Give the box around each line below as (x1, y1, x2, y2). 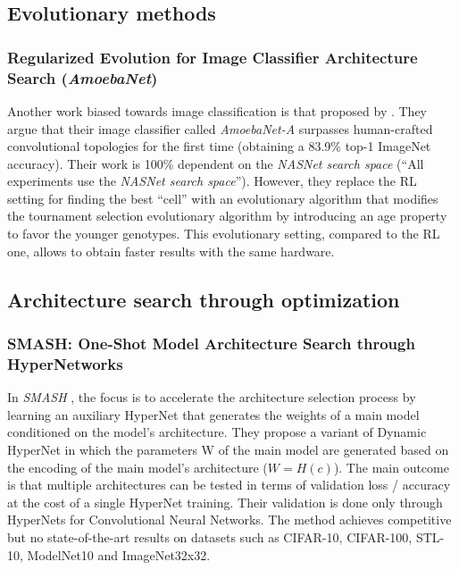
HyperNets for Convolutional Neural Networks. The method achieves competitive (7, 510, 452, 529)
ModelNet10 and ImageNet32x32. (27, 545, 211, 564)
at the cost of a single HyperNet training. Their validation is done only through (7, 492, 443, 511)
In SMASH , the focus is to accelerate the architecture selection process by (7, 388, 416, 407)
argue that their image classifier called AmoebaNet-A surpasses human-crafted (7, 119, 433, 138)
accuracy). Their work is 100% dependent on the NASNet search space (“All (7, 154, 424, 172)
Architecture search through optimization (7, 285, 400, 313)
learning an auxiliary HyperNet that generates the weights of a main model (7, 405, 420, 423)
